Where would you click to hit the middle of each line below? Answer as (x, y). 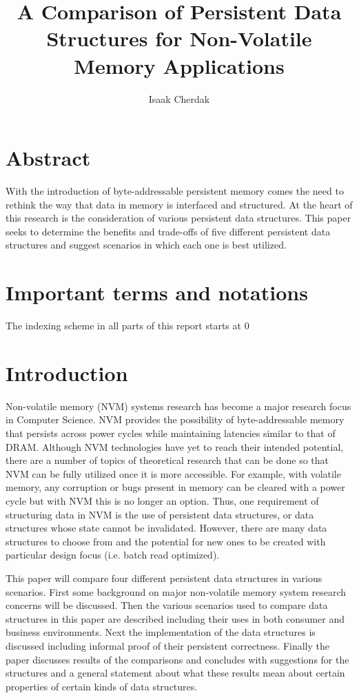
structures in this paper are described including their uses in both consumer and (175, 618)
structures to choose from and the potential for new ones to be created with (166, 541)
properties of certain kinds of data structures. (102, 686)
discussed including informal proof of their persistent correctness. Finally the (168, 645)
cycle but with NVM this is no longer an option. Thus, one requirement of (162, 501)
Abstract (48, 158)
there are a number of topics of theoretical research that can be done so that (167, 460)
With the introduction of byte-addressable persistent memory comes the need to (175, 191)
